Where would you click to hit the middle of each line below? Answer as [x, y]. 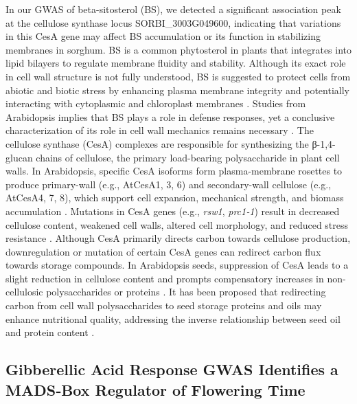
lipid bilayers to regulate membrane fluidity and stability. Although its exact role [176, 63]
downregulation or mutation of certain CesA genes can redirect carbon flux [163, 251]
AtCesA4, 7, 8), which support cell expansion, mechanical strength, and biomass [175, 198]
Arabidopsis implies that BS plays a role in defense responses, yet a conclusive [170, 116]
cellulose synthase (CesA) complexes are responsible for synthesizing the [157, 143]
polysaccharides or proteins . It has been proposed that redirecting [186, 292]
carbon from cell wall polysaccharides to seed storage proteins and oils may [164, 305]
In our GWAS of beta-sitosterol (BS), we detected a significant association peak [173, 9]
